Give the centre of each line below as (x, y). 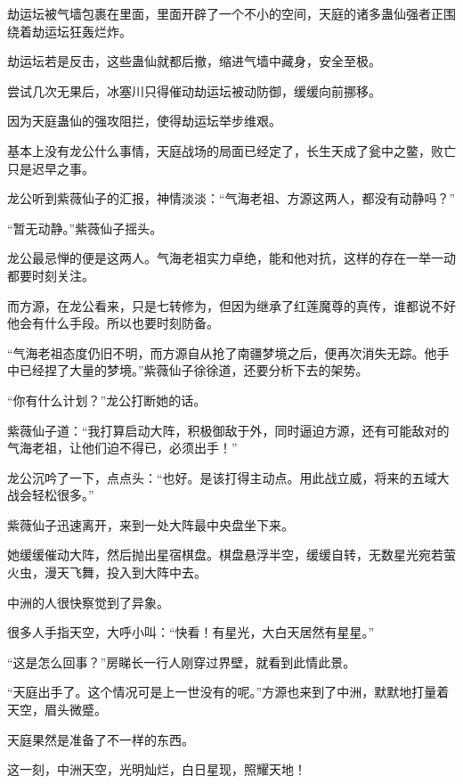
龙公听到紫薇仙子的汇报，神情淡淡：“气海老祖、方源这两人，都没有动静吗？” (231, 198)
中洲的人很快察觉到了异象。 (88, 602)
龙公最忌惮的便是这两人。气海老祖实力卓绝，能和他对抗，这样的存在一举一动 (231, 258)
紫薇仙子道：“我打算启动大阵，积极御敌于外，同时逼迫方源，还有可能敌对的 (228, 430)
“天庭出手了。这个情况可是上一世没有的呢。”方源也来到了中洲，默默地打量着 (228, 692)
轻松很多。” (63, 495)
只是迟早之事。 (51, 168)
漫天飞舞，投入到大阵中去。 (125, 572)
